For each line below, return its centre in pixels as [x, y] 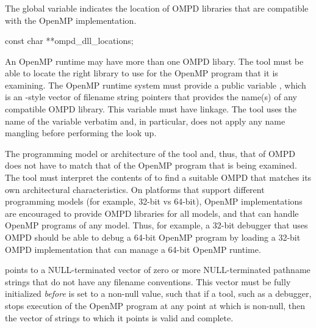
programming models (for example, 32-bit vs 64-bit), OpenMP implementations [154, 201]
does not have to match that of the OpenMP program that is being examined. [151, 165]
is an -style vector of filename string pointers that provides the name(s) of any [151, 97]
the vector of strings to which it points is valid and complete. [119, 317]
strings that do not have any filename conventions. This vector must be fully [148, 281]
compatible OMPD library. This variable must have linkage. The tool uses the [151, 109]
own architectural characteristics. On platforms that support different [135, 189]
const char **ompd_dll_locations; [69, 41]
